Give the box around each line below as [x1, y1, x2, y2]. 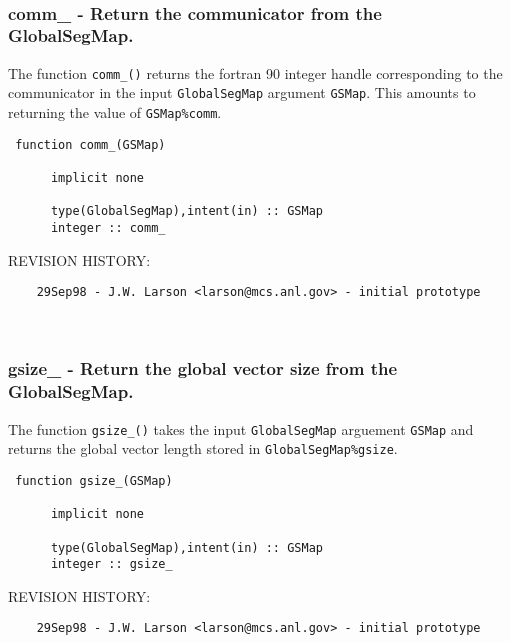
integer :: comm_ [50, 220, 166, 235]
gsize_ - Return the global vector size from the [8, 356, 398, 381]
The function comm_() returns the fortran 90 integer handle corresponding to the [8, 62, 503, 83]
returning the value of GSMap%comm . [8, 102, 222, 123]
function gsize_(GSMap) [15, 473, 173, 488]
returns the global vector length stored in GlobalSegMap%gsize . [8, 438, 398, 459]
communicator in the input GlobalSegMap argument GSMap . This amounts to [8, 82, 476, 103]
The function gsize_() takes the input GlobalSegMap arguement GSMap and [8, 418, 474, 439]
